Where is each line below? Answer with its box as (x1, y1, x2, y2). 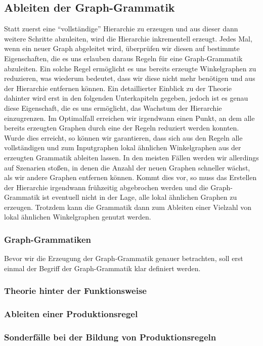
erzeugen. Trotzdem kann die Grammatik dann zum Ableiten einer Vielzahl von (4, 201, 252, 212)
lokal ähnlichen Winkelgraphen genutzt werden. (4, 211, 151, 222)
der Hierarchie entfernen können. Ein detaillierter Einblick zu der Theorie (4, 82, 232, 93)
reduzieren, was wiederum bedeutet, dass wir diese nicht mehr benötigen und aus (4, 73, 255, 83)
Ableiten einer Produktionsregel (4, 308, 138, 320)
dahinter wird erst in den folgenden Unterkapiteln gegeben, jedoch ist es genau (4, 93, 248, 103)
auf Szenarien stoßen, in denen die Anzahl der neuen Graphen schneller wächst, (4, 162, 250, 172)
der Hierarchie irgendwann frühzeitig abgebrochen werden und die (4, 182, 208, 192)
